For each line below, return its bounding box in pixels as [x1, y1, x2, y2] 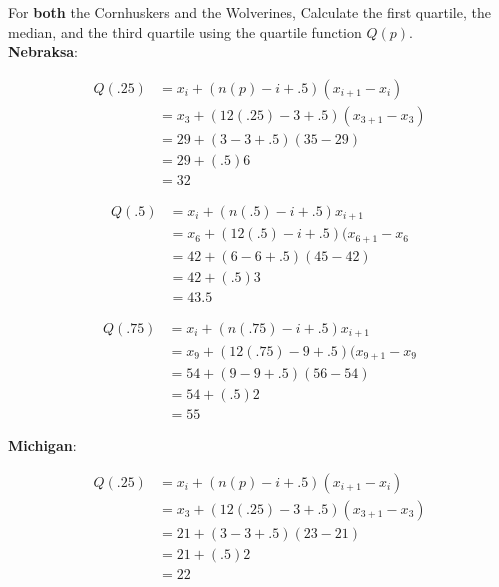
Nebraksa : [8, 41, 78, 62]
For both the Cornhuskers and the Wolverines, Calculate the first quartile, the [8, 2, 491, 22]
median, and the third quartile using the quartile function [8, 21, 362, 42]
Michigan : [8, 435, 77, 456]
